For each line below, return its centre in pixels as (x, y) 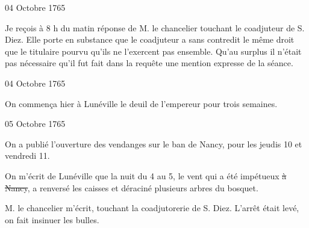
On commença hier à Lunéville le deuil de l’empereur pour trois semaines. (141, 103)
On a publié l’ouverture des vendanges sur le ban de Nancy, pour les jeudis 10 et (154, 143)
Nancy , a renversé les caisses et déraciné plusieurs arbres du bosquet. (132, 187)
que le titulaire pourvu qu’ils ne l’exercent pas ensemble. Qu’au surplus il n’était (153, 51)
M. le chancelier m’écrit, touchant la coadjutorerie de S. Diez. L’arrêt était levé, (152, 208)
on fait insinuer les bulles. (52, 219)
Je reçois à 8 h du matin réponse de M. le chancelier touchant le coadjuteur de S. (155, 27)
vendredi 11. (27, 156)
